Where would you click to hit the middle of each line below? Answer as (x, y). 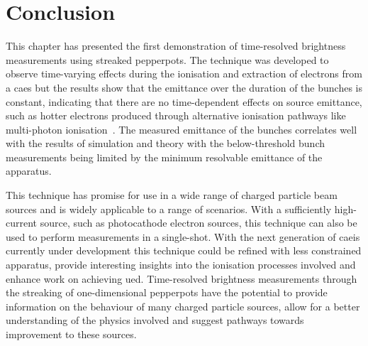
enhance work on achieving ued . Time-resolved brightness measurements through (182, 278)
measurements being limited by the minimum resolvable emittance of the (164, 157)
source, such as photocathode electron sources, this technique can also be (199, 223)
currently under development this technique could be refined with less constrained (184, 250)
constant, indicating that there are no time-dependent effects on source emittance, (184, 101)
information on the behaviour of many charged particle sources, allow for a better (183, 306)
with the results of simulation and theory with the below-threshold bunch (166, 143)
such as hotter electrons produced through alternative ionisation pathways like (176, 115)
